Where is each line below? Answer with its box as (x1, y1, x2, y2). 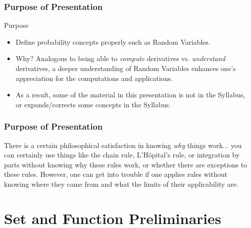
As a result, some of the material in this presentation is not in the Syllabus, (15, 89, 246, 100)
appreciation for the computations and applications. (15, 73, 173, 83)
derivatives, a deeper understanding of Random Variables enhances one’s (15, 63, 236, 73)
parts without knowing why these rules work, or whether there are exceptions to (4, 159, 247, 169)
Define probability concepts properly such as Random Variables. (15, 36, 210, 47)
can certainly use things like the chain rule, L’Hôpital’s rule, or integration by (4, 150, 240, 160)
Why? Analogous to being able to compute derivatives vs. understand (15, 53, 226, 64)
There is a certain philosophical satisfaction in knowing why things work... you (4, 140, 242, 150)
